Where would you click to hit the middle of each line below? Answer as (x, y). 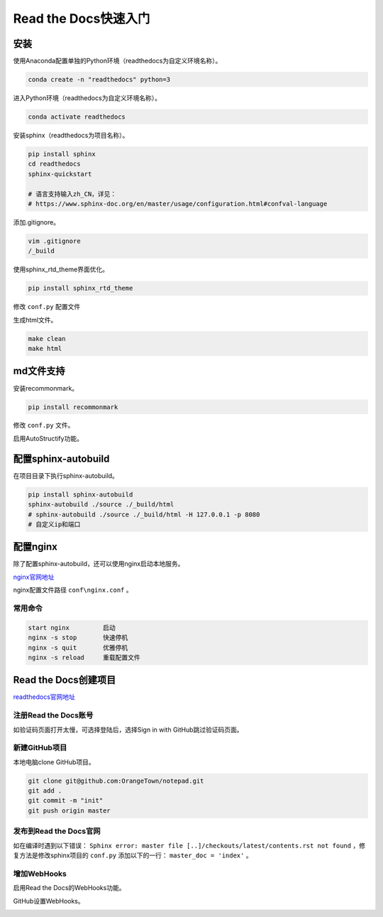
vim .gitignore (54, 241)
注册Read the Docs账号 (53, 715)
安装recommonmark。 (46, 388)
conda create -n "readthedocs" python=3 (99, 80)
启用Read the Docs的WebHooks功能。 (69, 888)
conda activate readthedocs (77, 117)
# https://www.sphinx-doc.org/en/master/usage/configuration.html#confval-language (178, 204)
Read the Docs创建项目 (65, 680)
